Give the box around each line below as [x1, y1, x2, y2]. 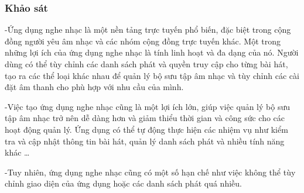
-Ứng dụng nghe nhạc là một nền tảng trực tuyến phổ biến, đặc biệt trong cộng [5, 23, 291, 36]
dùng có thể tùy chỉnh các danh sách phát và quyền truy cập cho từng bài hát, [5, 58, 288, 70]
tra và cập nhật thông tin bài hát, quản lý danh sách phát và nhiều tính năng [5, 135, 285, 147]
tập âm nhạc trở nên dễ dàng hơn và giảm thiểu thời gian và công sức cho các [5, 112, 285, 124]
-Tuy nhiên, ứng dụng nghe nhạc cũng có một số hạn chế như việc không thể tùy [5, 166, 296, 178]
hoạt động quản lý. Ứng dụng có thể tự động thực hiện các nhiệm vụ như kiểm [5, 123, 288, 135]
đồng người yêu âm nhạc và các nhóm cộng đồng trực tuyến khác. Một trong [5, 35, 281, 47]
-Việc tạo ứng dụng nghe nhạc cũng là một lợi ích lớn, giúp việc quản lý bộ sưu [5, 100, 290, 112]
